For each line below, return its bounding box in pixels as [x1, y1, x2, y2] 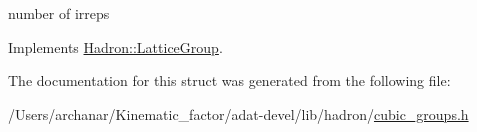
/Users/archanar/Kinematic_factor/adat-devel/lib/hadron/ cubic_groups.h [8, 103, 469, 124]
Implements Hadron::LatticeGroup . [8, 36, 223, 57]
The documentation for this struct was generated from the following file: [8, 70, 451, 91]
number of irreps [8, 3, 110, 23]
